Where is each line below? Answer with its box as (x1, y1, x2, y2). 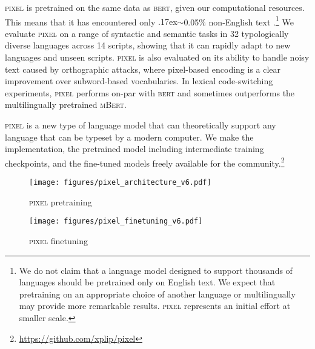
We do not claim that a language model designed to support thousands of (19, 264, 293, 276)
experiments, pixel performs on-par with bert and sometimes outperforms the (5, 86, 295, 99)
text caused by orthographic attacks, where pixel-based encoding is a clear (5, 62, 281, 75)
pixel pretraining (29, 195, 92, 208)
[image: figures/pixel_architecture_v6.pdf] (29, 178, 211, 187)
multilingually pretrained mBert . (5, 98, 127, 111)
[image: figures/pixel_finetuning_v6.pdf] (29, 217, 203, 226)
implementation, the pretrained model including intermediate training (5, 142, 264, 155)
